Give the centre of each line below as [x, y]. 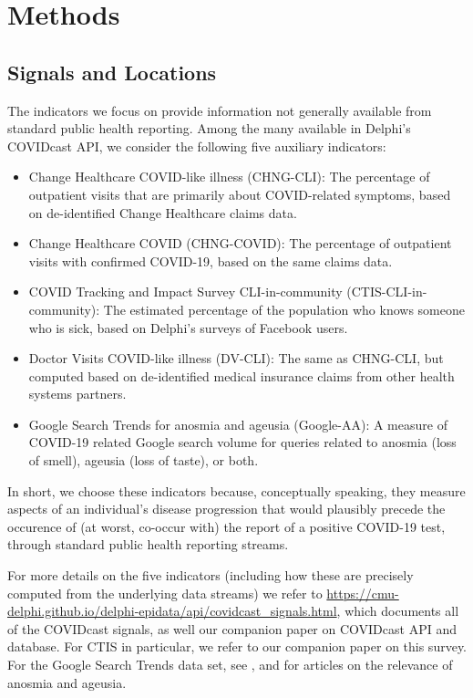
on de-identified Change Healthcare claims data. [163, 212]
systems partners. [77, 394]
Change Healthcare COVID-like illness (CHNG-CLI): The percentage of [229, 177]
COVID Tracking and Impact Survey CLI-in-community [185, 292]
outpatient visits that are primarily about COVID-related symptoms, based [240, 194]
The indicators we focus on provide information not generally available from [220, 110]
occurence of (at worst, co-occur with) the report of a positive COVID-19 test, [226, 526]
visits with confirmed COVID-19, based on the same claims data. [211, 260]
